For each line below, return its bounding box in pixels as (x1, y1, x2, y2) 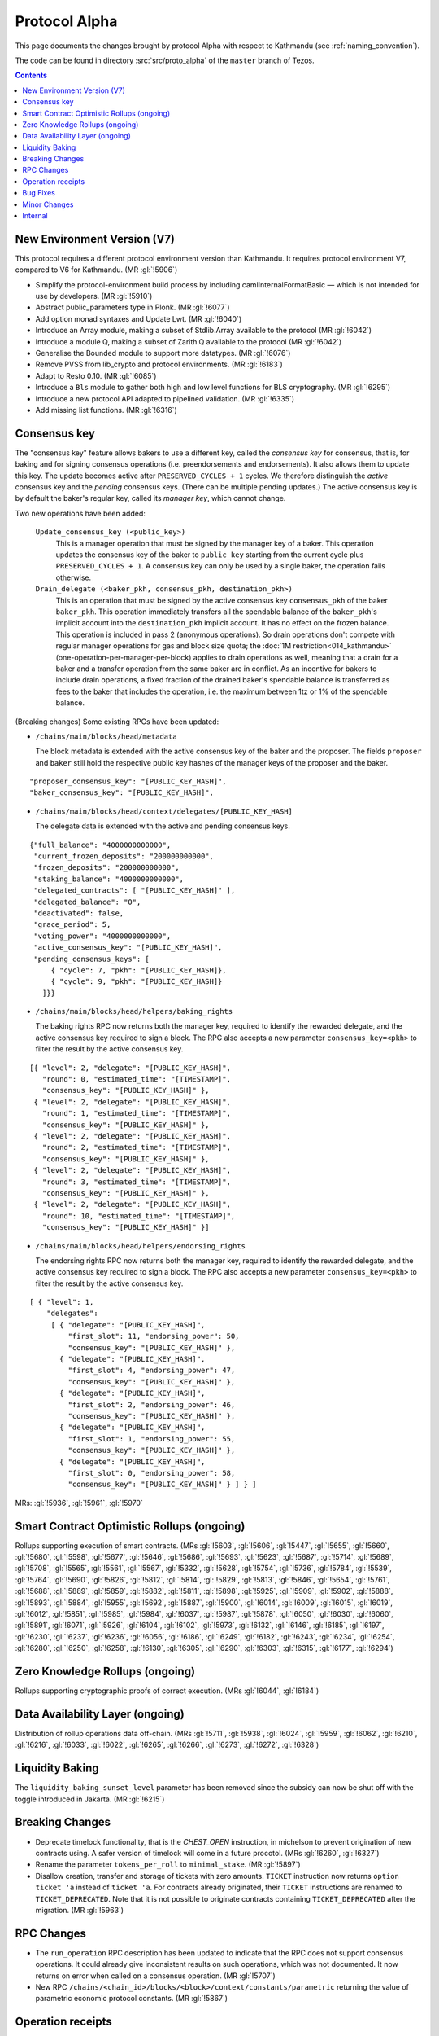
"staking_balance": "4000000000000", (33, 874, 185, 884)
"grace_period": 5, (33, 920, 111, 929)
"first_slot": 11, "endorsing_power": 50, (67, 1332, 240, 1341)
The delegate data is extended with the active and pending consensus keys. (35, 821, 290, 831)
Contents (15, 70, 48, 81)
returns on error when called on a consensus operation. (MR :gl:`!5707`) (35, 1971, 276, 1981)
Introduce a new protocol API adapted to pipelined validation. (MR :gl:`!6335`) (35, 393, 295, 403)
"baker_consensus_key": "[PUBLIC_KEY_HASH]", (29, 788, 215, 797)
